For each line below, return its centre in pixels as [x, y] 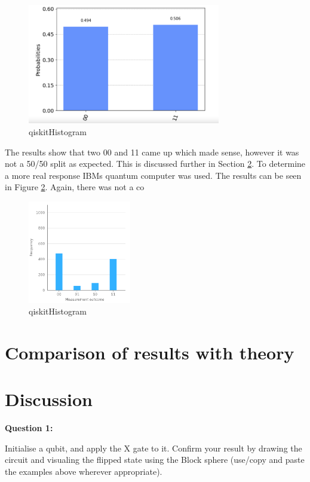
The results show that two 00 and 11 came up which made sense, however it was [152, 152]
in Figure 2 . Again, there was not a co [75, 187]
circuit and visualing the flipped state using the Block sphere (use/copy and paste [155, 460]
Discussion [49, 399]
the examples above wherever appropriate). [84, 472]
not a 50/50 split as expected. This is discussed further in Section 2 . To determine [155, 164]
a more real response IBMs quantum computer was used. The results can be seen [153, 175]
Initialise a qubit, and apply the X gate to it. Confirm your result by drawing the [154, 448]
